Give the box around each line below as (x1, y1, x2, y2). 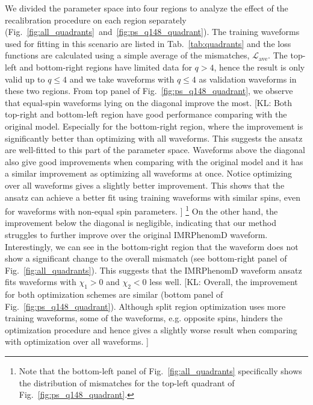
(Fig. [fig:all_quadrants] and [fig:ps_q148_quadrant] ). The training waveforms (5, 25, 300, 38)
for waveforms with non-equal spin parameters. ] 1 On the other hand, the (5, 203, 278, 217)
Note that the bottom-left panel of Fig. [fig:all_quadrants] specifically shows (19, 365, 302, 377)
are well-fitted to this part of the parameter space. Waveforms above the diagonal (5, 143, 305, 156)
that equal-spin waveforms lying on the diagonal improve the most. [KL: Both (5, 96, 293, 108)
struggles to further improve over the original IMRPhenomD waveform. (5, 228, 268, 240)
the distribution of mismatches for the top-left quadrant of (19, 376, 235, 389)
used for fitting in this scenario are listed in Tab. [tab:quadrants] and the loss (5, 37, 291, 49)
